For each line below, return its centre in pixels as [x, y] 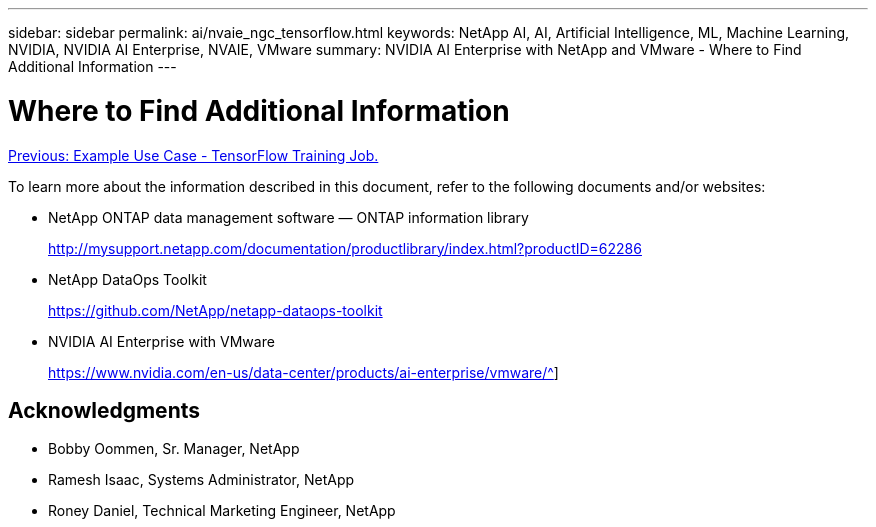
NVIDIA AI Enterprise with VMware [161, 341]
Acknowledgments [104, 410]
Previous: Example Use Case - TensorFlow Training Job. [193, 155]
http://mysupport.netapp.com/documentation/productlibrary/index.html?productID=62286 [345, 248]
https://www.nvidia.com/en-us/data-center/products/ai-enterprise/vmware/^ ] [303, 372]
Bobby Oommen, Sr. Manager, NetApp [174, 449]
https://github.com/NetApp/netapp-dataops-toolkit [215, 310]
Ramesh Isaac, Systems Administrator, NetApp [201, 480]
